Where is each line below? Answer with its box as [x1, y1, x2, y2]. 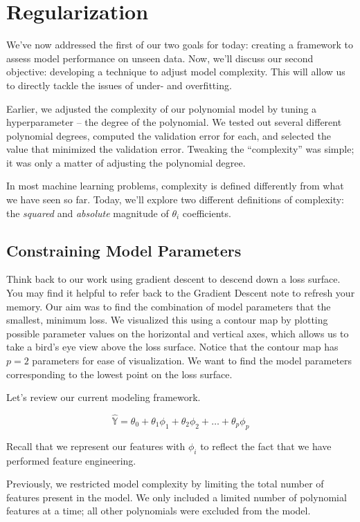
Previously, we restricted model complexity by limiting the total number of [6, 476, 324, 491]
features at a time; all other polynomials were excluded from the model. [6, 503, 311, 518]
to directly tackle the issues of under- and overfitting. [6, 77, 232, 92]
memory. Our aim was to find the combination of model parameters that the [6, 299, 331, 313]
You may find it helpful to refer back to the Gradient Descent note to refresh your [6, 286, 355, 300]
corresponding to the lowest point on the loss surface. [6, 366, 233, 381]
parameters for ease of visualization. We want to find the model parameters [32, 353, 352, 368]
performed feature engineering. [6, 453, 136, 467]
